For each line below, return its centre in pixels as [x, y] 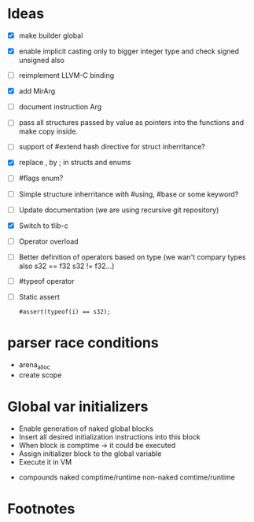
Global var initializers [78, 406]
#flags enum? [41, 178]
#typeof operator [46, 281]
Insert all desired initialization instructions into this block [110, 436]
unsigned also [41, 61]
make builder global [51, 35]
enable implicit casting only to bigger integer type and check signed [129, 51]
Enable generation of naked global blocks [86, 428]
